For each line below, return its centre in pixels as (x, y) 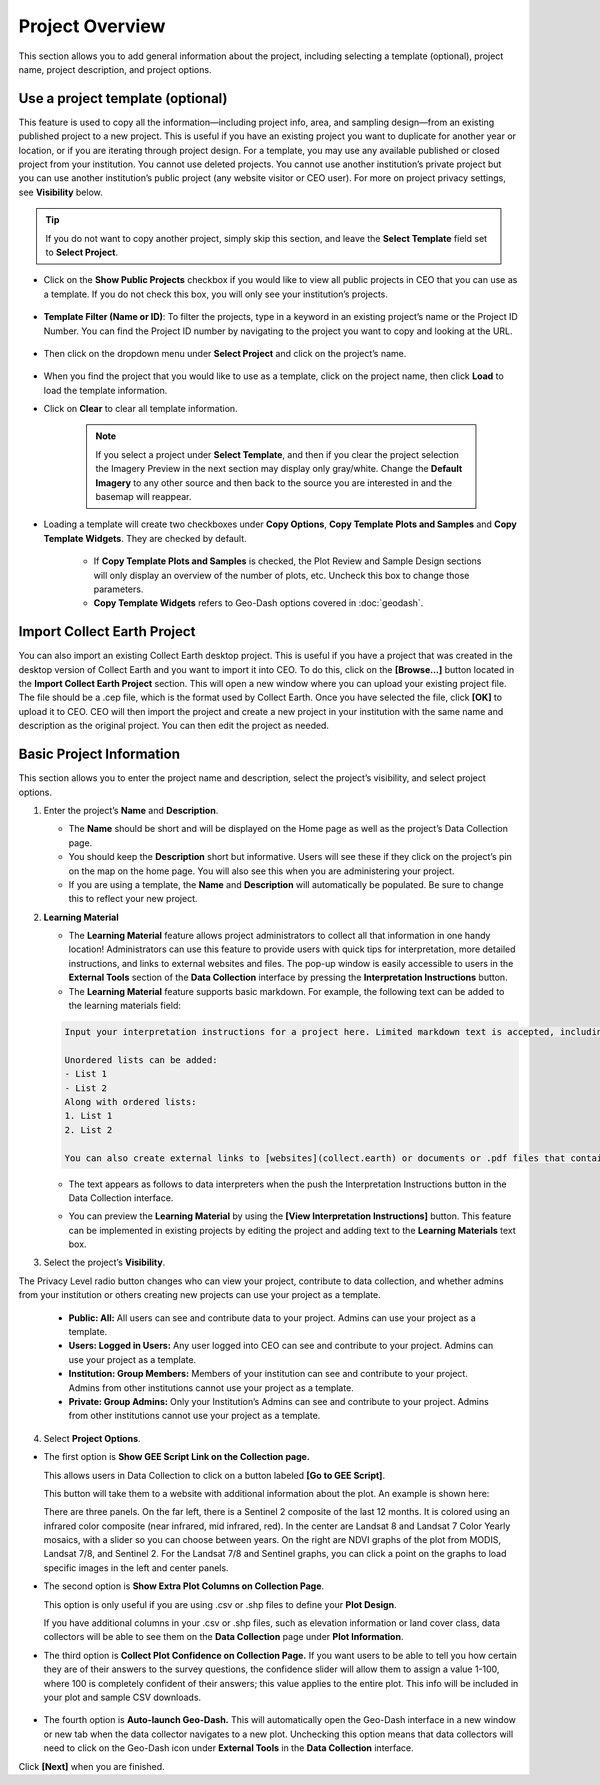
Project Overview (92, 26)
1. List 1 (88, 1116)
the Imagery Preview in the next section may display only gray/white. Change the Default (279, 469)
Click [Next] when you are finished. (91, 1766)
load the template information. (105, 390)
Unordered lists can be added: (141, 1059)
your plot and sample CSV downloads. (122, 1697)
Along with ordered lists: (130, 1101)
